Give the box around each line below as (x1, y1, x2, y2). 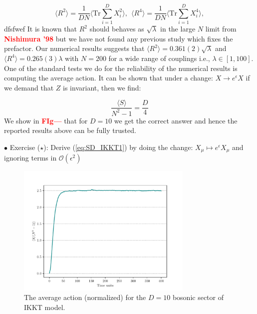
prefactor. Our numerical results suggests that (4, 43, 145, 53)
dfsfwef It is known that (4, 23, 77, 34)
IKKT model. (24, 302, 65, 312)
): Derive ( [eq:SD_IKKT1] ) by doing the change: (43, 141, 193, 152)
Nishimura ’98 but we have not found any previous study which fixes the (4, 33, 233, 43)
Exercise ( (9, 141, 40, 152)
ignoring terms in (4, 152, 57, 163)
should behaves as (89, 23, 144, 34)
